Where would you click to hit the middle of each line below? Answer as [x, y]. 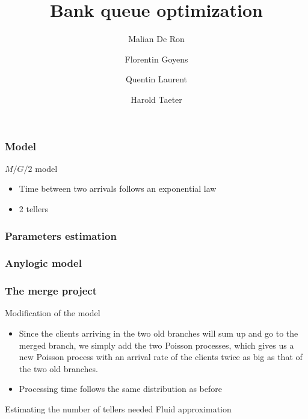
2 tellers [34, 208]
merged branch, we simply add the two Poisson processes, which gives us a [156, 345]
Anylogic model [43, 263]
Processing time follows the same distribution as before [120, 389]
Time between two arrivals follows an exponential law [118, 188]
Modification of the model [53, 313]
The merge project [51, 291]
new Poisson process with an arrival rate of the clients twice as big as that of [161, 357]
